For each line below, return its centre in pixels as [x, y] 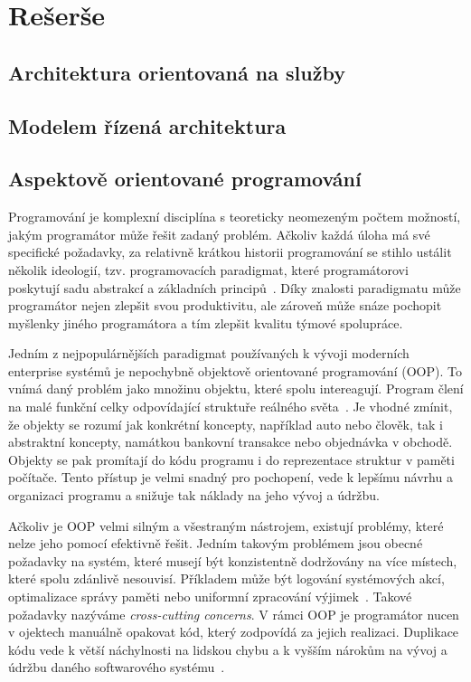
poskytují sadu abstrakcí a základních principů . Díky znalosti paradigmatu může [235, 287]
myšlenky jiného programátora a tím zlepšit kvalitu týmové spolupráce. [206, 322]
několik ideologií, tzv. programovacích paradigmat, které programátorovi [208, 269]
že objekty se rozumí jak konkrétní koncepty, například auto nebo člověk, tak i [226, 424]
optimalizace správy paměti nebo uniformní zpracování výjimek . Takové [210, 597]
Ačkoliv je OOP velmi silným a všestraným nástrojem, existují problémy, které [226, 525]
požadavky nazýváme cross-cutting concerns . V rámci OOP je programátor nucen [234, 614]
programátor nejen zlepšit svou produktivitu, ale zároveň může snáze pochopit [225, 305]
